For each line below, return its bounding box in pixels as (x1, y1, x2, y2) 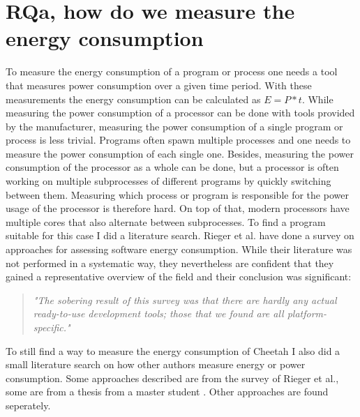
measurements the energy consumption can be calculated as (6, 91, 261, 106)
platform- (287, 306, 327, 321)
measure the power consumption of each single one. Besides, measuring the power (6, 146, 354, 160)
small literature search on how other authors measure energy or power (6, 357, 306, 372)
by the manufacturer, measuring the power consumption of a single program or (6, 119, 343, 133)
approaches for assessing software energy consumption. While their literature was (6, 242, 352, 257)
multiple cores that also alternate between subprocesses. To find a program (6, 214, 326, 229)
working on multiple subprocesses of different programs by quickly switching (6, 174, 331, 188)
